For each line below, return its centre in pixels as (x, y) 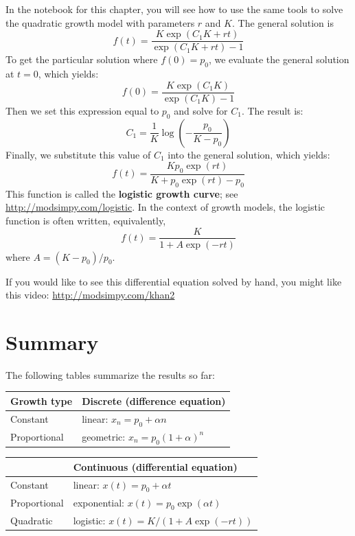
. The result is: (272, 110)
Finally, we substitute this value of (78, 154)
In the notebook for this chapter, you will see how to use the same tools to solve (174, 9)
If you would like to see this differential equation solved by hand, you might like (174, 281)
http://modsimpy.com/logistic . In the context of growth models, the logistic (165, 207)
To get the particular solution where (82, 59)
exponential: (99, 502)
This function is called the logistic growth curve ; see (122, 193)
